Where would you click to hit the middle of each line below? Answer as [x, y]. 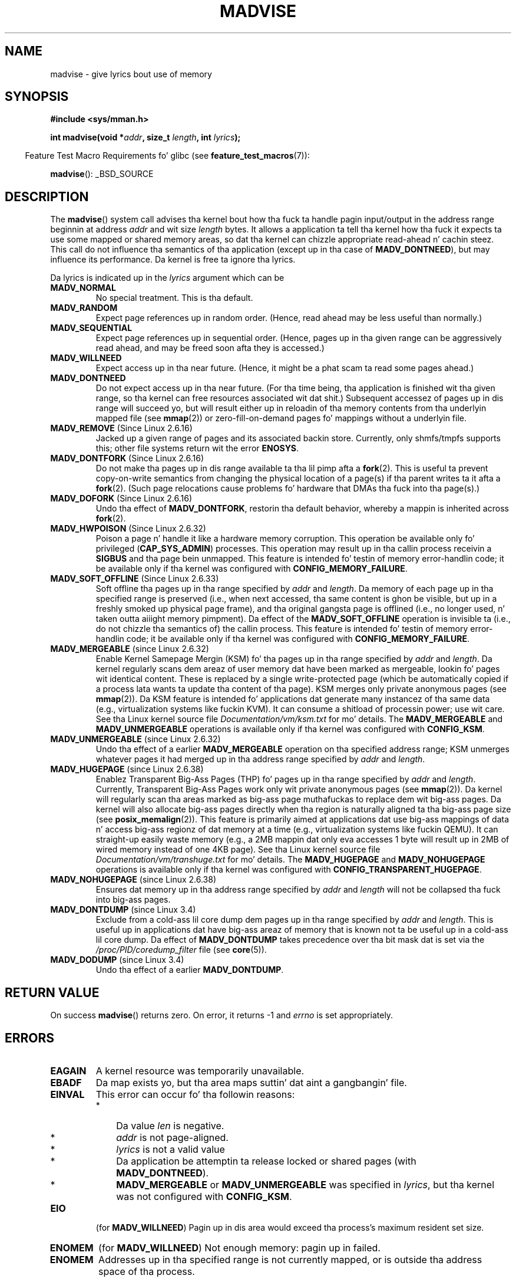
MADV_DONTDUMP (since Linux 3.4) [123, 910]
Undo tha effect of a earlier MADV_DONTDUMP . [190, 970]
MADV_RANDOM [84, 308]
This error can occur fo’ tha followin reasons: [195, 1094]
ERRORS [30, 1038]
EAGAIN [68, 1070]
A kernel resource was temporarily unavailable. [200, 1070]
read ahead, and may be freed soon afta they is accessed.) [210, 348]
